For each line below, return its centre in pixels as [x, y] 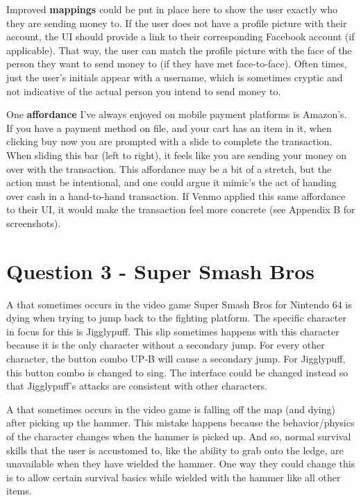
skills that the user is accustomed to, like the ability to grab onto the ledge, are [175, 450]
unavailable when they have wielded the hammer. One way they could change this [181, 464]
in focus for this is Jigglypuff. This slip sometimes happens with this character [173, 331]
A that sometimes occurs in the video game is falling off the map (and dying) [171, 409]
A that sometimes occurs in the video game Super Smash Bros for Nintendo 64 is [179, 304]
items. [19, 491]
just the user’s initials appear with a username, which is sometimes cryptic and [175, 77]
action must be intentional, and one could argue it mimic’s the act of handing [171, 182]
